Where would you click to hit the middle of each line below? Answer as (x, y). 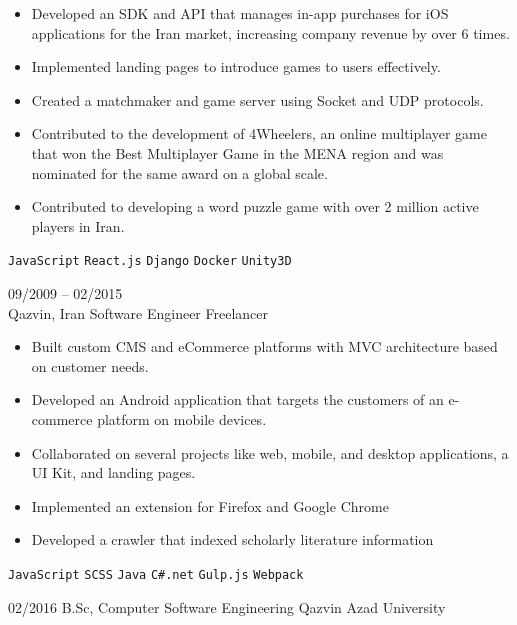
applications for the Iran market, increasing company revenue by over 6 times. (270, 32)
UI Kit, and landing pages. (113, 472)
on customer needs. (90, 365)
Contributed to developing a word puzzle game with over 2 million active (255, 206)
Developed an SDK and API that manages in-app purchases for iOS (240, 13)
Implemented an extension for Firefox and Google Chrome (210, 505)
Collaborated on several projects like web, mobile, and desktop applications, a (270, 452)
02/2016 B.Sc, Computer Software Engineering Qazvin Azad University (227, 606)
